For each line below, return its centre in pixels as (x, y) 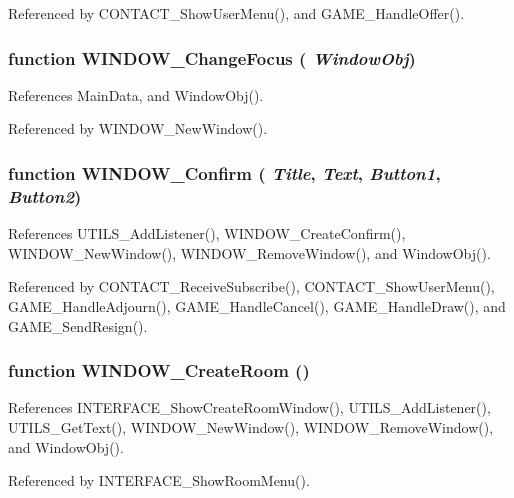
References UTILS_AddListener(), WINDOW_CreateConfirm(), (207, 233)
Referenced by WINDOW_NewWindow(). (138, 128)
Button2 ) (45, 195)
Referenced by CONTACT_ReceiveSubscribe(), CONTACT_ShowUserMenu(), (251, 286)
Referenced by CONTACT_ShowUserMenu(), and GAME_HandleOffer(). (236, 13)
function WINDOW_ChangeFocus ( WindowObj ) (212, 57)
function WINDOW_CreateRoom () (159, 370)
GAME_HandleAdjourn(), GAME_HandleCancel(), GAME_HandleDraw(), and (257, 305)
